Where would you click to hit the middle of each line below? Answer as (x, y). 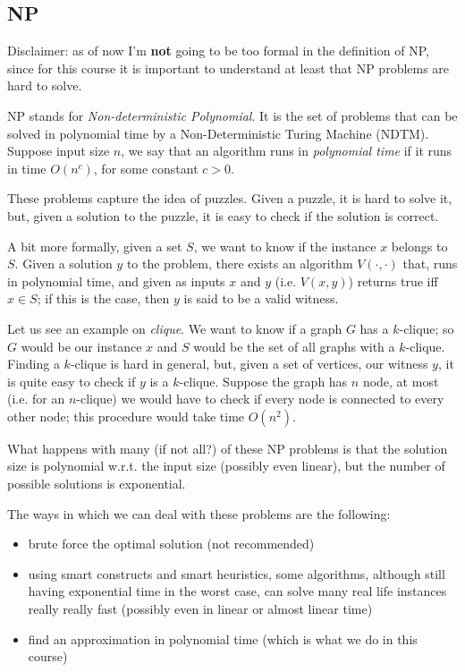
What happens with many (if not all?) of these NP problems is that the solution (228, 448)
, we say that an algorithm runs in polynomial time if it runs (287, 151)
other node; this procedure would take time (126, 416)
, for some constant (146, 168)
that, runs (430, 264)
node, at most (401, 381)
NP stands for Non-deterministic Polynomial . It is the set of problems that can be (232, 115)
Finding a (34, 364)
